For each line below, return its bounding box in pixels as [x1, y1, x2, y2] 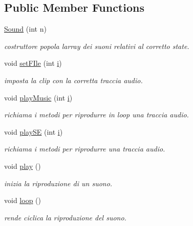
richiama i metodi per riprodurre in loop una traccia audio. [4, 109, 189, 120]
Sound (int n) [4, 23, 47, 34]
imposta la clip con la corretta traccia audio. [4, 74, 143, 85]
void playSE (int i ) [4, 126, 63, 137]
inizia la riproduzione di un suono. [4, 178, 113, 188]
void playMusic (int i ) [4, 92, 73, 103]
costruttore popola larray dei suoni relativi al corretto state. [4, 40, 189, 51]
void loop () [4, 195, 41, 206]
